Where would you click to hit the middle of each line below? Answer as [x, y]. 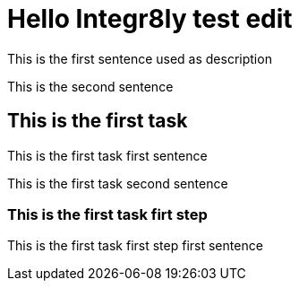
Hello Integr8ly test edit [150, 19]
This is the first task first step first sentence [135, 246]
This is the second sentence [90, 86]
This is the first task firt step [107, 214]
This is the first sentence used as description [140, 58]
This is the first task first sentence [107, 155]
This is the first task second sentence [118, 183]
